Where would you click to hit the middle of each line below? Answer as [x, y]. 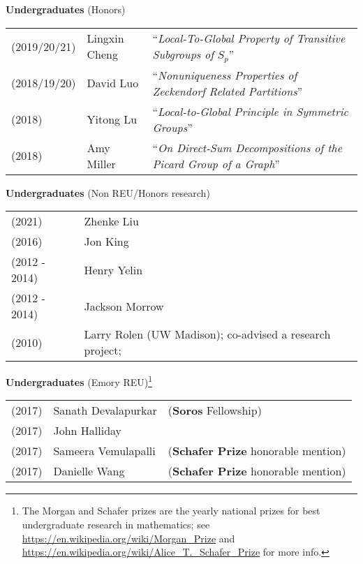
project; [103, 350]
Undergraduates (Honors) [66, 9]
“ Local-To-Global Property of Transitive [249, 38]
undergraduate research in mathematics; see [116, 524]
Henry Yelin [113, 269]
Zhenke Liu [111, 221]
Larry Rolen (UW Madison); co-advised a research [207, 334]
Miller [101, 163]
